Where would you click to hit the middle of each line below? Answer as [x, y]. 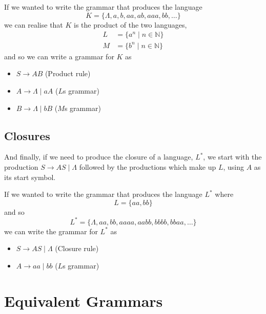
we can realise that [34, 24]
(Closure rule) [77, 248]
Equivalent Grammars [84, 300]
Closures [27, 135]
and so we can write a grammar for [59, 56]
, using [233, 166]
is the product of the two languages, [130, 24]
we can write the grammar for [51, 231]
